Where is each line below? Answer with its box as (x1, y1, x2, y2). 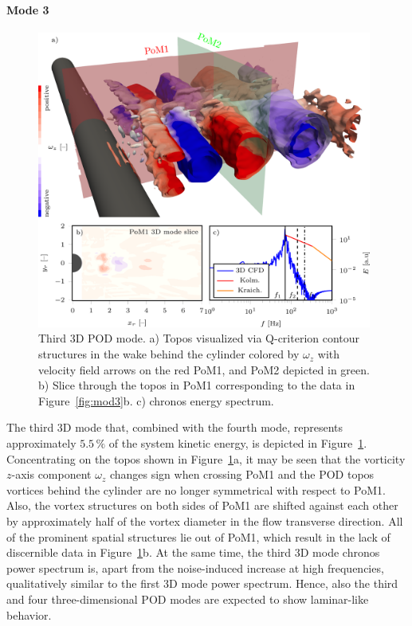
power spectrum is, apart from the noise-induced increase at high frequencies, (6, 559, 384, 576)
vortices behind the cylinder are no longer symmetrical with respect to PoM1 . (6, 481, 386, 498)
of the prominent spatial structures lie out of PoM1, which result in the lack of (6, 528, 390, 545)
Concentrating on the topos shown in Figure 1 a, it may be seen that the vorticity (6, 450, 406, 467)
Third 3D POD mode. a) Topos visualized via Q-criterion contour (38, 330, 360, 346)
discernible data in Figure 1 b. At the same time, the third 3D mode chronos (6, 544, 380, 561)
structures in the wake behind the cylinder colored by (38, 346, 300, 362)
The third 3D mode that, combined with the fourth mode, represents (6, 419, 343, 436)
